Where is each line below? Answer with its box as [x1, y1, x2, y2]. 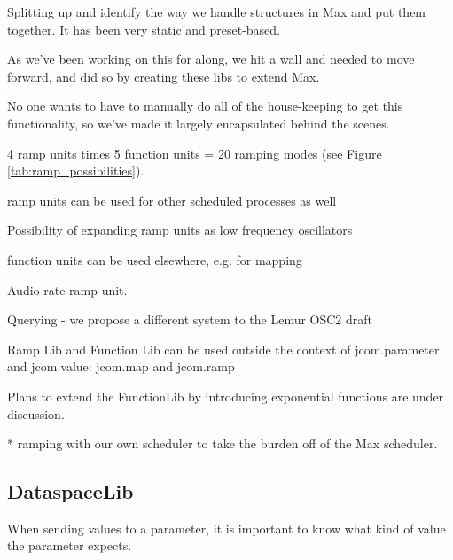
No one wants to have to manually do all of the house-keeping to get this [7, 97, 403, 115]
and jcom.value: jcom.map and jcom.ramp [7, 357, 235, 376]
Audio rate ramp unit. [7, 280, 128, 299]
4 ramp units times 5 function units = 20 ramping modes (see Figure [7, 144, 382, 162]
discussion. [7, 404, 65, 423]
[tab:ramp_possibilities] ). [7, 161, 144, 180]
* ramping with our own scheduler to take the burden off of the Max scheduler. [7, 434, 438, 453]
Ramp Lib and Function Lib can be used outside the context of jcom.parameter [7, 339, 440, 358]
